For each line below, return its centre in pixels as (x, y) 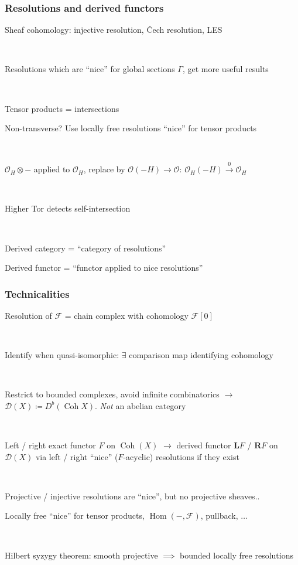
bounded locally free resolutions (237, 555)
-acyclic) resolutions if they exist (181, 456)
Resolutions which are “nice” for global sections (90, 69)
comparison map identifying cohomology (201, 355)
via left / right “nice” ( (77, 456)
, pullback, (219, 515)
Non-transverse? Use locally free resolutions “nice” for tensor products (131, 128)
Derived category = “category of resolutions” (85, 248)
